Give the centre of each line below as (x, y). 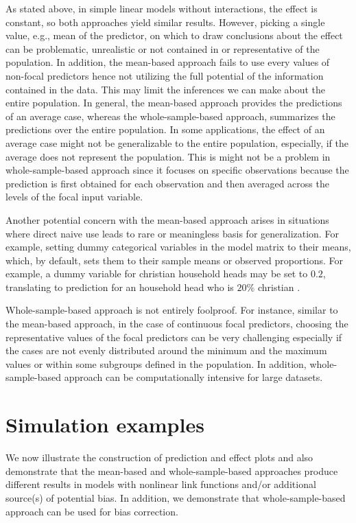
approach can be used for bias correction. (92, 511)
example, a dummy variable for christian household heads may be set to (157, 274)
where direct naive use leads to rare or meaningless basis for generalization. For (172, 233)
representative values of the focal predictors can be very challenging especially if (174, 337)
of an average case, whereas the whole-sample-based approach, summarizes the (170, 116)
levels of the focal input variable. (74, 197)
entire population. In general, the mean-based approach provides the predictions (174, 103)
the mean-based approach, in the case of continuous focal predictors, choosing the (177, 324)
